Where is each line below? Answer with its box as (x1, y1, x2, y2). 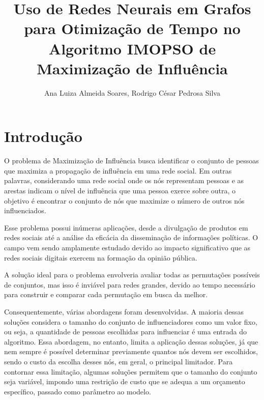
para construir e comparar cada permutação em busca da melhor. (4, 289, 208, 300)
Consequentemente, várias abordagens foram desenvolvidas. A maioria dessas (4, 306, 244, 317)
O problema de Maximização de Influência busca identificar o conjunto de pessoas (4, 155, 259, 166)
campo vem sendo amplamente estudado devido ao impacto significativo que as (4, 242, 251, 252)
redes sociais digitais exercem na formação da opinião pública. (4, 252, 197, 263)
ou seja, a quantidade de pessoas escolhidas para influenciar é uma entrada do (4, 326, 247, 337)
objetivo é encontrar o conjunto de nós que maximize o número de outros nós (4, 195, 245, 206)
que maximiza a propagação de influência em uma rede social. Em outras (4, 165, 232, 176)
